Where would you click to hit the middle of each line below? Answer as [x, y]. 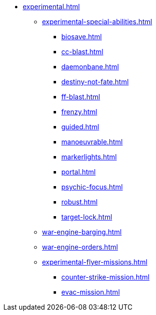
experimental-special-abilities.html [97, 22]
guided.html [80, 127]
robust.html [79, 202]
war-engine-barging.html [82, 232]
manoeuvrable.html [92, 142]
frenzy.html [79, 112]
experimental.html [51, 7]
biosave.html [82, 37]
